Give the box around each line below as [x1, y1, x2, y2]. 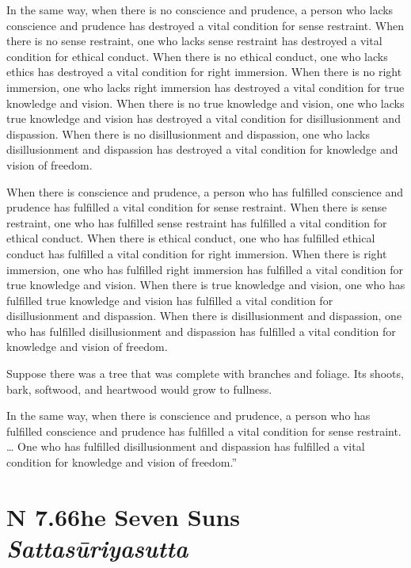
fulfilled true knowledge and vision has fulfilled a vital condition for [6, 292, 333, 308]
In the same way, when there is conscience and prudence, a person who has [6, 407, 371, 424]
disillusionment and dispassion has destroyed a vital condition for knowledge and [6, 141, 398, 158]
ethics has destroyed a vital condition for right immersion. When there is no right [6, 63, 402, 80]
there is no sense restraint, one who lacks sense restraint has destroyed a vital [6, 32, 382, 49]
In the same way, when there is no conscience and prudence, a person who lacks [6, 2, 394, 17]
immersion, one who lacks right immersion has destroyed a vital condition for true [6, 78, 405, 95]
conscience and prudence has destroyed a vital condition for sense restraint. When [6, 17, 404, 33]
